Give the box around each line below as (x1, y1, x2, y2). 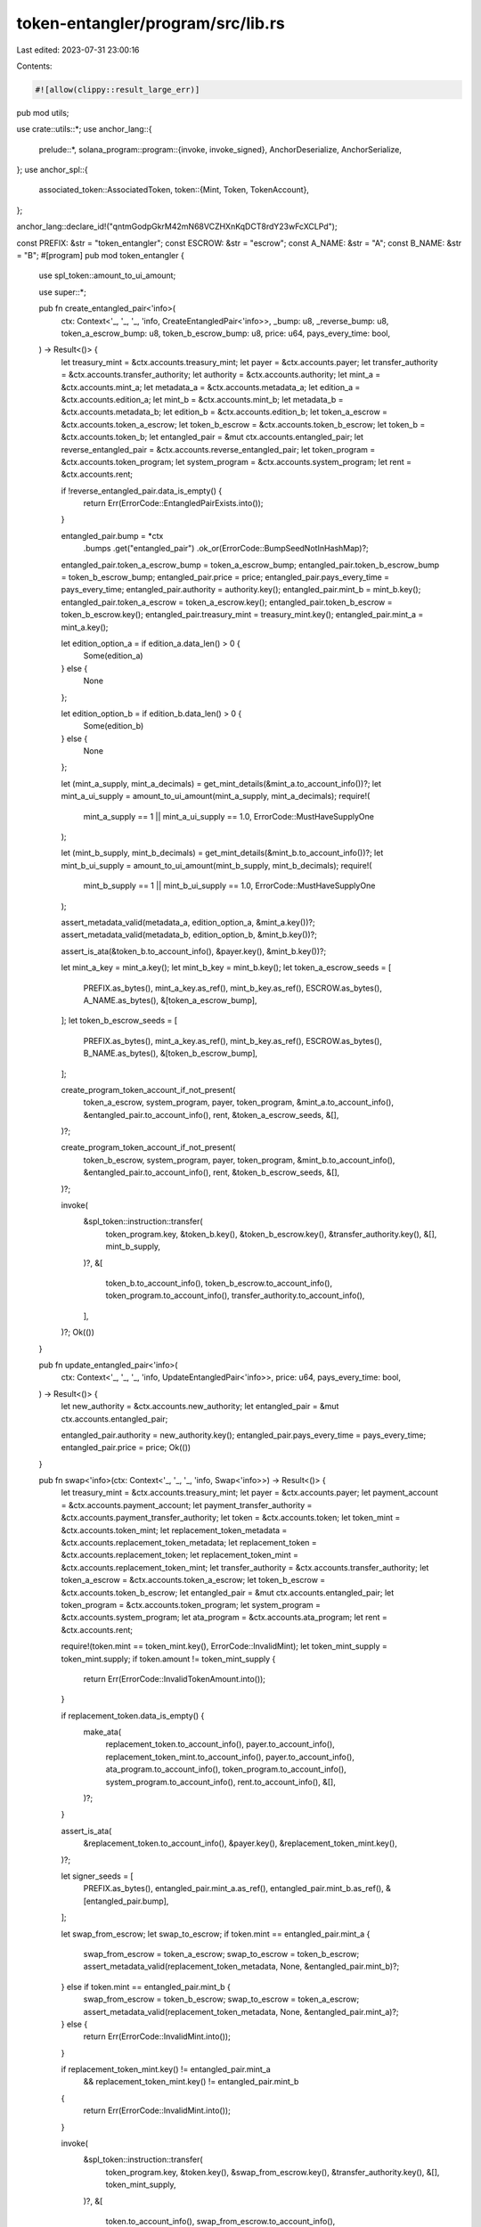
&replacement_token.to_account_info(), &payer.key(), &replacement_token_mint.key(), (83, 1838, 398, 1848)
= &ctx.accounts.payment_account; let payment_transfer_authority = (61, 1499, 313, 1510)
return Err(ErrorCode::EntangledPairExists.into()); (83, 498, 264, 509)
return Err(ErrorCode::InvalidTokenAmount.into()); (83, 1673, 266, 1684)
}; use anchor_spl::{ (16, 165, 88, 175)
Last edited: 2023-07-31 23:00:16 (16, 45, 140, 55)
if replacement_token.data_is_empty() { (61, 1710, 205, 1721)
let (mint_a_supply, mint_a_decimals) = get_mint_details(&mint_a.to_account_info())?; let (61, 778, 382, 788)
